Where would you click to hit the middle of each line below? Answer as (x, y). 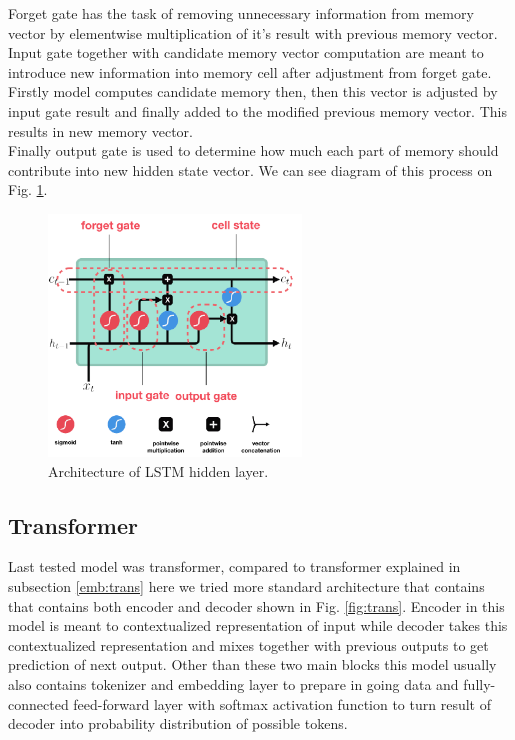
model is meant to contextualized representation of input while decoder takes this (258, 625)
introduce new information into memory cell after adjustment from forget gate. (250, 71)
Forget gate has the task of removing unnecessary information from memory (241, 13)
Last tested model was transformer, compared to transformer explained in (234, 566)
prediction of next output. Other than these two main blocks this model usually (252, 664)
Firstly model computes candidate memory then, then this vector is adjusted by (253, 91)
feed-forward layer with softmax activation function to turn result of (282, 703)
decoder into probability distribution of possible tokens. (178, 723)
